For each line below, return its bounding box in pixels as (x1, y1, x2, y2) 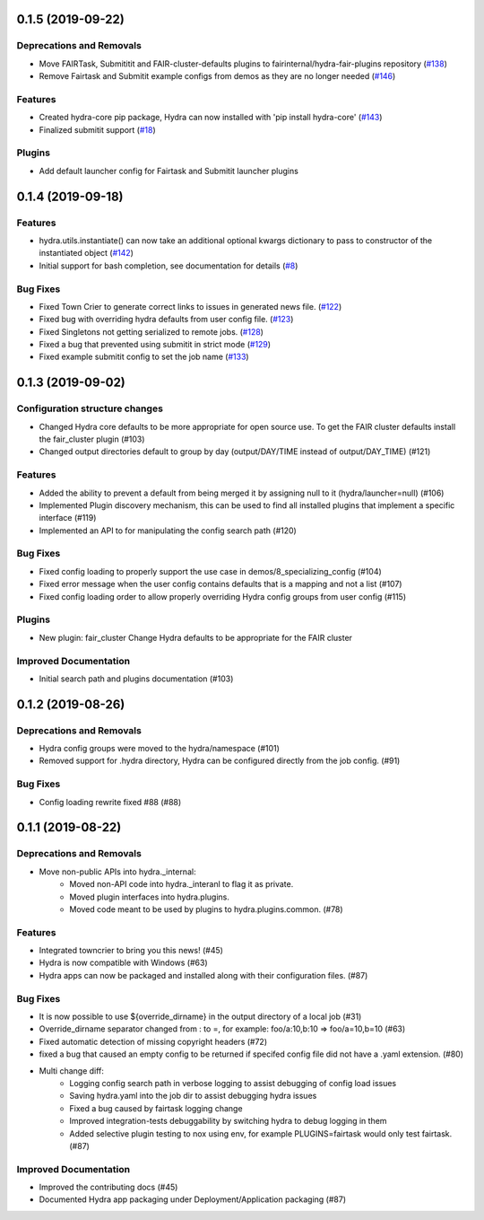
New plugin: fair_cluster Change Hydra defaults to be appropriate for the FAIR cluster (39, 632, 353, 643)
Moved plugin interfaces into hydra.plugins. (69, 891, 230, 902)
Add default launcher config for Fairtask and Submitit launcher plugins (39, 165, 299, 176)
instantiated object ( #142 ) (39, 248, 134, 259)
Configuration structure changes (16, 402, 163, 415)
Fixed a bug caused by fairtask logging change (69, 1102, 243, 1113)
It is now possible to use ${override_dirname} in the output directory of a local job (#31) (39, 1011, 362, 1022)
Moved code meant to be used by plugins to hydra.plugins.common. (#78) (69, 903, 344, 915)
